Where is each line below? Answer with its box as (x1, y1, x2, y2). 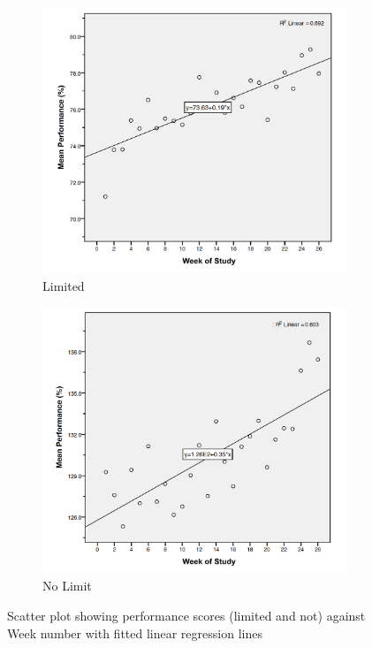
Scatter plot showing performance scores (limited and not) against (7, 606, 366, 625)
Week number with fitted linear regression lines (7, 623, 262, 642)
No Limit (42, 576, 92, 595)
